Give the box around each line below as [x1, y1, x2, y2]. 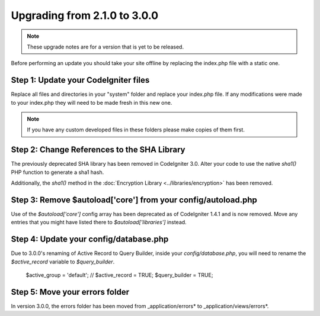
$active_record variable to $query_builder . [11, 258, 115, 265]
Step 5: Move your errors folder [11, 287, 130, 297]
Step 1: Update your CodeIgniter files [11, 75, 150, 85]
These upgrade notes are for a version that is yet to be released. [27, 43, 184, 50]
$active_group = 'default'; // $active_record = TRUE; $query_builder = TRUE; [25, 272, 213, 279]
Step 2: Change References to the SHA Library [11, 145, 185, 155]
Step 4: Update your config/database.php [11, 234, 169, 244]
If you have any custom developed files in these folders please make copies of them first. [27, 126, 245, 133]
